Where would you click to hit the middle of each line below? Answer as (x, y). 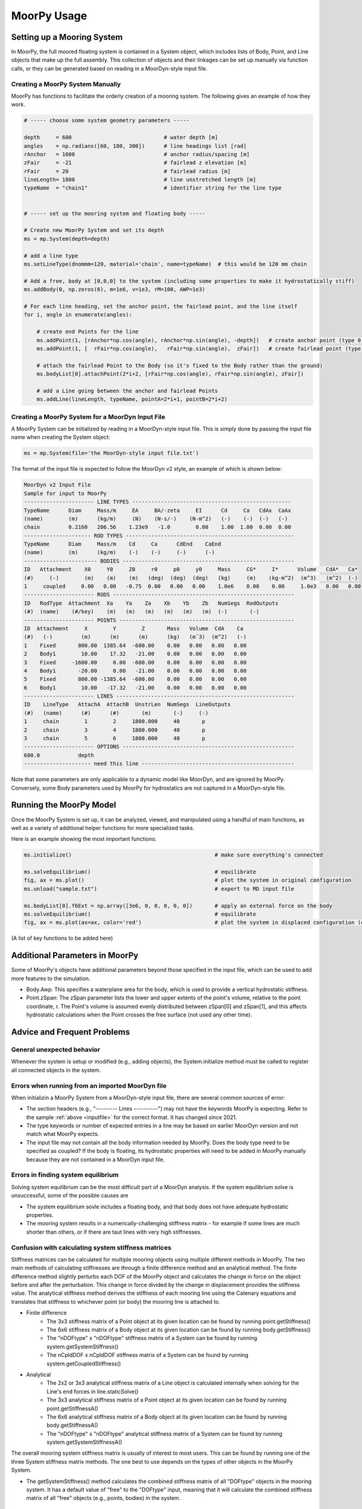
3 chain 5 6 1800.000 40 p (115, 739)
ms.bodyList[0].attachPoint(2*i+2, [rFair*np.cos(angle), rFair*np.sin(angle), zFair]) (170, 374)
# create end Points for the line (87, 332)
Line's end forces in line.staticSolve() (93, 1391)
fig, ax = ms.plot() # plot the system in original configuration (188, 880)
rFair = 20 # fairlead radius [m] (127, 171)
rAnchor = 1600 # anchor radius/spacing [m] (137, 154)
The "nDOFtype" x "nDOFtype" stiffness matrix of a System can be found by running (152, 1338)
